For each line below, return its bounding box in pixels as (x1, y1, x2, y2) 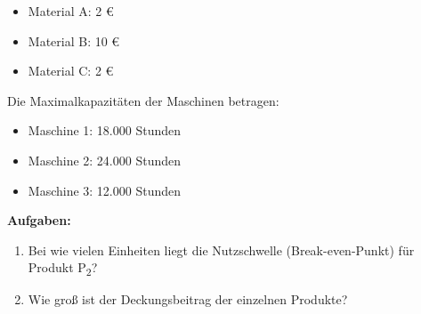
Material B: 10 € (28, 31, 120, 50)
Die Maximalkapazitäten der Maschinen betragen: (7, 91, 279, 109)
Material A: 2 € (28, 2, 114, 20)
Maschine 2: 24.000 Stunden (28, 150, 182, 169)
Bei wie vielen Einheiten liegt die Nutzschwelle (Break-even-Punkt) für (28, 240, 415, 259)
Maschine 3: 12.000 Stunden (28, 181, 182, 199)
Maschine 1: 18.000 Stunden (28, 121, 182, 140)
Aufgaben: (7, 211, 71, 229)
